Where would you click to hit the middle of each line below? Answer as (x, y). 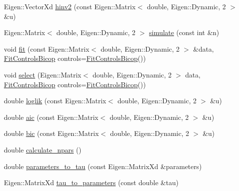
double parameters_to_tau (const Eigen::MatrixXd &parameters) (103, 166)
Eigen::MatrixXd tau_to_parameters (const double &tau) (91, 182)
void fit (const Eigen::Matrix (47, 48)
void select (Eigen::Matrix (43, 74)
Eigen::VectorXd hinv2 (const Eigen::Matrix (70, 6)
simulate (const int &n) (184, 32)
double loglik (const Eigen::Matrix (55, 101)
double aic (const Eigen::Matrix (51, 117)
